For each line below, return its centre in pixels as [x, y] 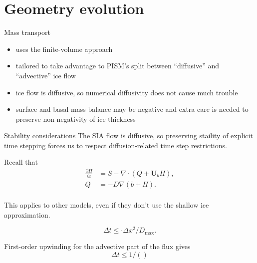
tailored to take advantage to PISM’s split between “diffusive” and [118, 66]
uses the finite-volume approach [64, 49]
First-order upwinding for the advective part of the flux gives [97, 246]
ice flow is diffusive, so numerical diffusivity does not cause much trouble [127, 92]
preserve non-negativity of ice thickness [76, 119]
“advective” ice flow [46, 75]
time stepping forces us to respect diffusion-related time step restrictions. [116, 145]
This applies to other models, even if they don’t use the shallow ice [107, 204]
